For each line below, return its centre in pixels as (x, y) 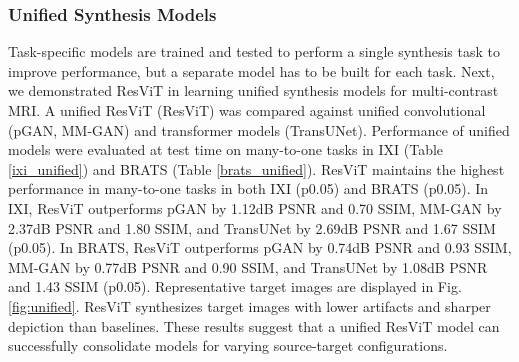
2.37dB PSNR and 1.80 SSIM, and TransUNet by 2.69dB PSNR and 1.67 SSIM (252, 227)
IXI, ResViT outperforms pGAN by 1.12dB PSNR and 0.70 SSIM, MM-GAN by (255, 207)
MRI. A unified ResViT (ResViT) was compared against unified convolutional (247, 110)
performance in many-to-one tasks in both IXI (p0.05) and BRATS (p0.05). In (248, 188)
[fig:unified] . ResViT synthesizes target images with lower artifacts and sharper (249, 305)
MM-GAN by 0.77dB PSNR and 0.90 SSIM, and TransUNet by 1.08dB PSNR (248, 266)
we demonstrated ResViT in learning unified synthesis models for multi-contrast (253, 90)
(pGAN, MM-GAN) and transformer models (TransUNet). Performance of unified (259, 129)
